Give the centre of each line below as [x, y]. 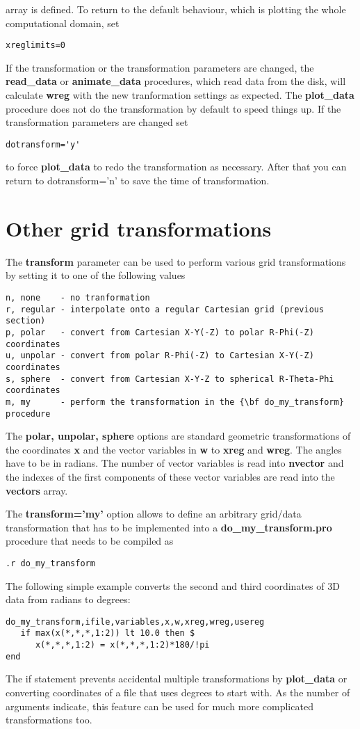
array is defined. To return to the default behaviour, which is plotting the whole [176, 9]
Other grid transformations [139, 228]
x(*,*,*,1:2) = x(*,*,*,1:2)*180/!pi [122, 645]
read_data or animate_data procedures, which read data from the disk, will [176, 81]
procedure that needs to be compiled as [90, 541]
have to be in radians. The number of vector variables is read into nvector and [175, 463]
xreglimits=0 [35, 46]
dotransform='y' [43, 144]
